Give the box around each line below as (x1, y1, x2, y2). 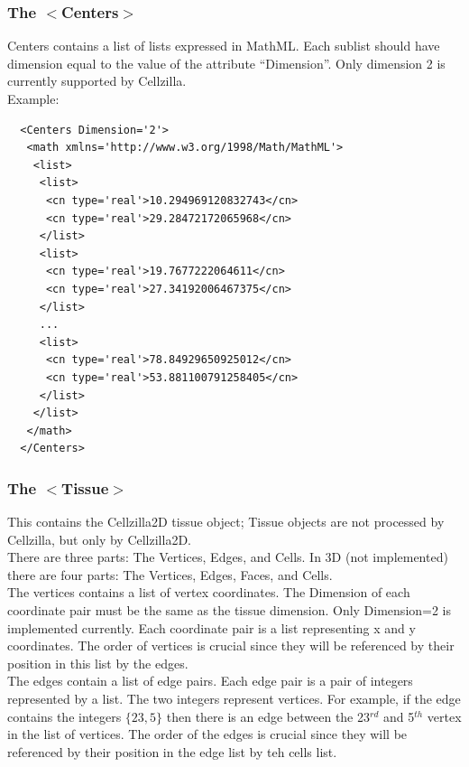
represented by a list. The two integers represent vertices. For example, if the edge (7, 689, 461, 708)
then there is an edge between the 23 (166, 706, 370, 725)
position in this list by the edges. (7, 653, 189, 672)
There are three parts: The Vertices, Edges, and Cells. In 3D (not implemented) (7, 547, 448, 566)
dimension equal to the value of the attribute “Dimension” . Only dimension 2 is (7, 53, 446, 72)
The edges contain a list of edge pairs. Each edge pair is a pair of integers (7, 671, 413, 690)
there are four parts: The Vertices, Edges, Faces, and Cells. (7, 565, 333, 584)
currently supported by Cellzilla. (7, 71, 187, 90)
